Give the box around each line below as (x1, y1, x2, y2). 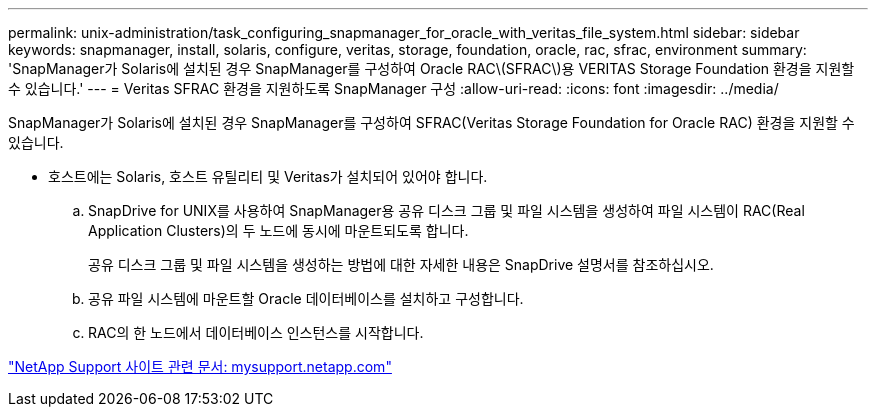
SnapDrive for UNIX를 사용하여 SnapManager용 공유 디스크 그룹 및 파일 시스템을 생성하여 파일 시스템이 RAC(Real (88, 202, 805, 219)
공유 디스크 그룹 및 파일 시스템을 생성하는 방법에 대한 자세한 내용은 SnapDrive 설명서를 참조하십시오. (88, 256, 714, 273)
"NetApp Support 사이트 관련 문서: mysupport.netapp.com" (8, 358, 392, 375)
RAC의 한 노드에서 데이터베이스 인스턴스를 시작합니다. (88, 324, 424, 341)
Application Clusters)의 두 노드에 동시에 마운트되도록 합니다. (88, 222, 469, 239)
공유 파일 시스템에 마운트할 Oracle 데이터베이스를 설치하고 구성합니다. (88, 290, 524, 307)
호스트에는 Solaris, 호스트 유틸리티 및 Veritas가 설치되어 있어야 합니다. (48, 168, 488, 185)
